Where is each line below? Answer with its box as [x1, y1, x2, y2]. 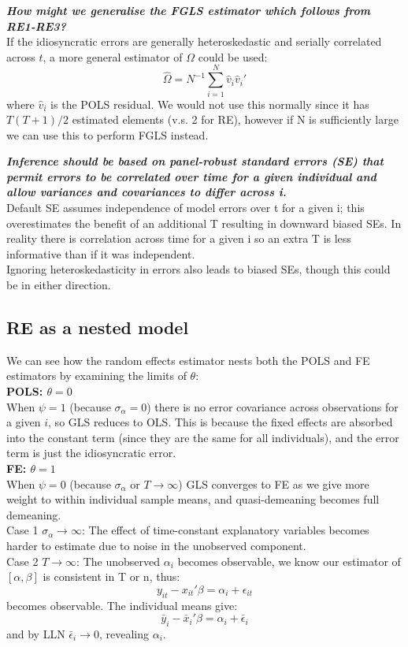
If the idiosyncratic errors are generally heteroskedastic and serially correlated [6, 33, 382, 50]
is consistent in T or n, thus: [43, 568, 180, 585]
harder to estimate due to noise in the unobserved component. [6, 537, 306, 553]
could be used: [198, 48, 268, 65]
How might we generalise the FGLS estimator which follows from [6, 2, 370, 18]
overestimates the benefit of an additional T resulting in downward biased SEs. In [6, 214, 402, 231]
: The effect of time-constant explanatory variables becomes [81, 522, 369, 538]
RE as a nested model [6, 315, 189, 340]
